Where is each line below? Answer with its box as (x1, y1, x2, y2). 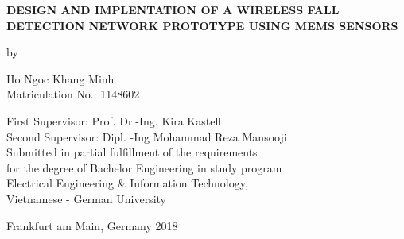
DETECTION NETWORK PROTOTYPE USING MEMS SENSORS (6, 17, 398, 33)
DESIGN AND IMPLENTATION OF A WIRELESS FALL (6, 2, 340, 17)
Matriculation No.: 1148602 (6, 86, 140, 102)
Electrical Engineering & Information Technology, (6, 175, 248, 191)
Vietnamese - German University (6, 190, 166, 206)
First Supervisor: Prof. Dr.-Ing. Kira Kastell (6, 112, 222, 129)
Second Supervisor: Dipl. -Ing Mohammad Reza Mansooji (6, 128, 287, 145)
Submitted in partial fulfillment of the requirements (6, 144, 258, 160)
